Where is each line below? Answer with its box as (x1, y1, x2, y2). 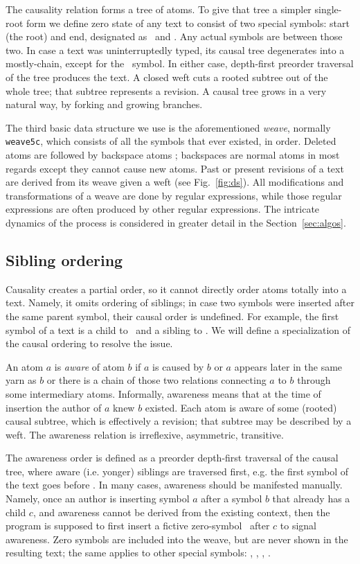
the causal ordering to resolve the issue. (6, 336, 173, 351)
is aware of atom (54, 359, 125, 373)
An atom (6, 359, 44, 373)
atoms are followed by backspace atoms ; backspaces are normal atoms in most (6, 148, 340, 161)
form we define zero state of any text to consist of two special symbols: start (26, 15, 350, 30)
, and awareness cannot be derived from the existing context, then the (33, 504, 330, 519)
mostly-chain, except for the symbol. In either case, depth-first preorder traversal (6, 56, 354, 71)
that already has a (272, 491, 350, 506)
